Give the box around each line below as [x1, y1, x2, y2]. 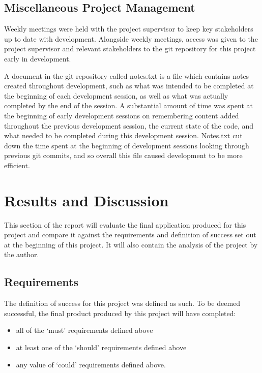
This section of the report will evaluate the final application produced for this [4, 219, 246, 230]
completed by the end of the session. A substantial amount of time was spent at [4, 100, 253, 111]
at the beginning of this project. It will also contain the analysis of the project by [4, 239, 258, 250]
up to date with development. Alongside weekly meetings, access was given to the [4, 33, 258, 44]
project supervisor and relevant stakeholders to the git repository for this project [4, 43, 256, 54]
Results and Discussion [4, 190, 169, 210]
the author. [4, 249, 39, 260]
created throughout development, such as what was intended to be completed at [4, 80, 254, 91]
